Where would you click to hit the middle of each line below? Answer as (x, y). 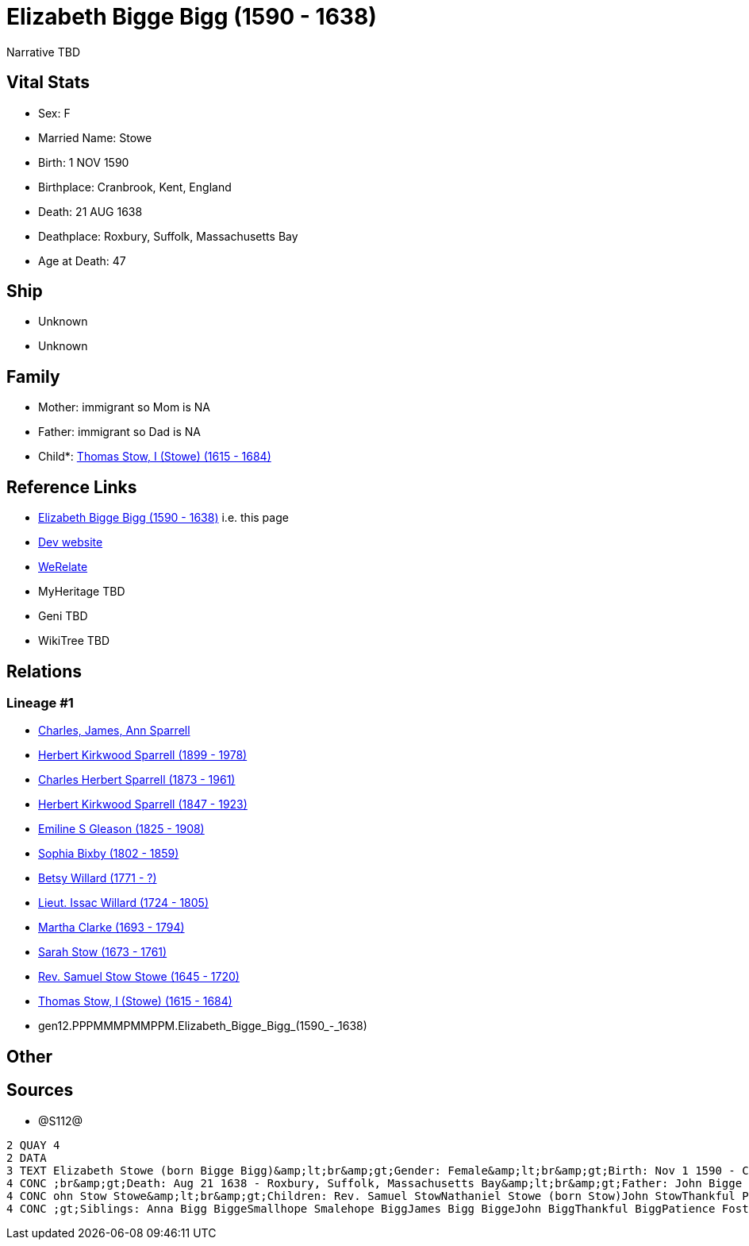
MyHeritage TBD (82, 592)
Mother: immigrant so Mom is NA (125, 407)
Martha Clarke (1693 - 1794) (111, 928)
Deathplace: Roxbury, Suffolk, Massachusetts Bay (168, 236)
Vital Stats (48, 83)
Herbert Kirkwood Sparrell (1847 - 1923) (143, 804)
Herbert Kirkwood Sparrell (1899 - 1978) (143, 755)
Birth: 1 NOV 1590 (84, 162)
